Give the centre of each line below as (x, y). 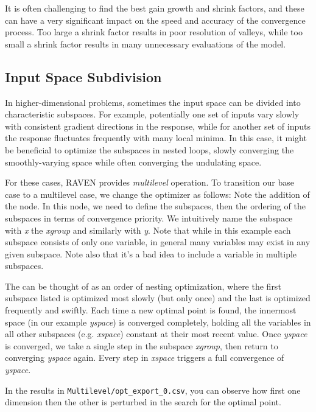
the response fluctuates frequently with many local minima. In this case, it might (156, 138)
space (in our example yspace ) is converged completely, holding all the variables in (158, 322)
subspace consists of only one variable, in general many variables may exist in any (158, 242)
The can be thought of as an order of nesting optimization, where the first (143, 286)
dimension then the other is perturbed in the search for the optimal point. (143, 402)
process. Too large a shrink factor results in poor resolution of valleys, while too (154, 32)
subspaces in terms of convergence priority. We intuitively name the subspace (149, 218)
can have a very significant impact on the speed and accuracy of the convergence (155, 20)
